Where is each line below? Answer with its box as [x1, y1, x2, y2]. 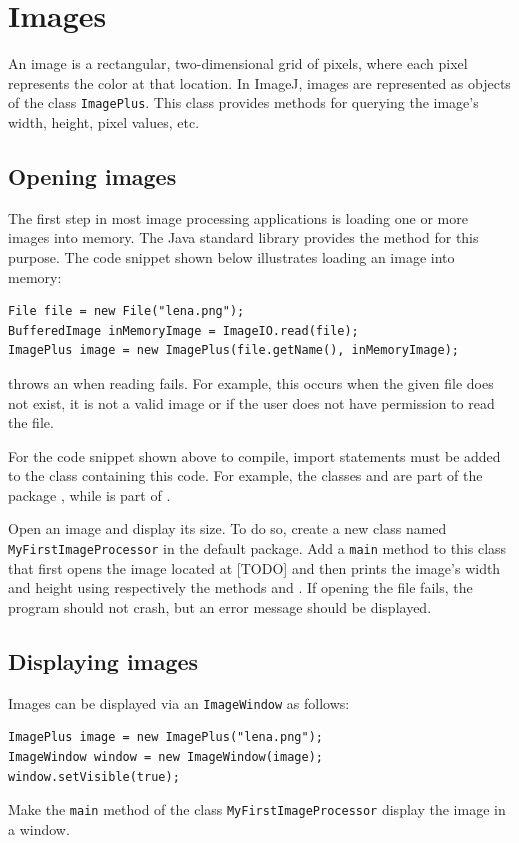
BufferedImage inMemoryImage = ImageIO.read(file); [8, 323, 359, 338]
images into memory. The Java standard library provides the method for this [8, 227, 479, 248]
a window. [8, 818, 70, 839]
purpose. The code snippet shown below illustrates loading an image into [8, 246, 455, 267]
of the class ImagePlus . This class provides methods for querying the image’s [8, 92, 479, 113]
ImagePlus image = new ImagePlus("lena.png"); [8, 730, 323, 745]
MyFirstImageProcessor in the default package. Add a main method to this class [8, 538, 507, 559]
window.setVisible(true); [8, 769, 180, 784]
